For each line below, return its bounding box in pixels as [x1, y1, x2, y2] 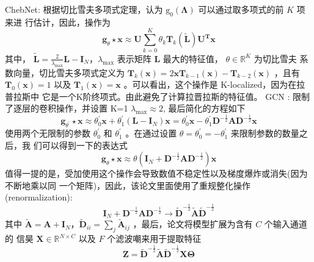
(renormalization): [5, 191, 73, 204]
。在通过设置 [125, 127, 177, 140]
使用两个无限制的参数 [5, 127, 90, 140]
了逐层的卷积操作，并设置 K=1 [5, 102, 128, 115]
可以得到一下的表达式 [42, 138, 128, 151]
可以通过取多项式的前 [198, 3, 284, 15]
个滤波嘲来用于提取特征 [107, 232, 202, 245]
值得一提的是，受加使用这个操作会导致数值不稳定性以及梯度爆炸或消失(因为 [5, 167, 308, 180]
